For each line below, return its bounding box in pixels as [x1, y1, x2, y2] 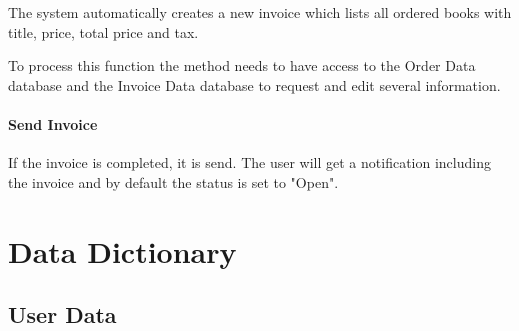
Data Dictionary [8, 230, 237, 271]
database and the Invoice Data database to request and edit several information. [8, 74, 501, 95]
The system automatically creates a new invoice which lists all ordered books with [8, 2, 512, 22]
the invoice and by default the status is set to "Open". [8, 171, 339, 192]
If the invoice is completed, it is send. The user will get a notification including [8, 152, 491, 173]
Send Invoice [8, 113, 98, 134]
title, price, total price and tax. [8, 21, 199, 42]
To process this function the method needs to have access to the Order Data [8, 55, 476, 76]
